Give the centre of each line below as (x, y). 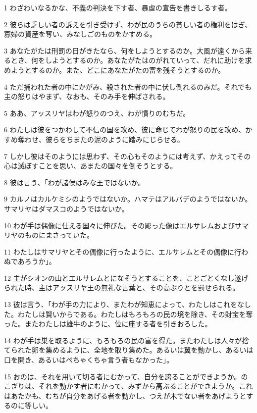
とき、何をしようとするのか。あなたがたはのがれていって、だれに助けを (128, 60)
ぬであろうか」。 (30, 261)
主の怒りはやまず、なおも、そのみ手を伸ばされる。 (87, 96)
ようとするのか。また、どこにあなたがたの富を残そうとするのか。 (118, 70)
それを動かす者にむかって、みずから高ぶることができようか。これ (146, 386)
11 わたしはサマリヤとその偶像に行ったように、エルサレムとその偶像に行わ (126, 251)
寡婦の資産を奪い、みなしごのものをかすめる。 (80, 34)
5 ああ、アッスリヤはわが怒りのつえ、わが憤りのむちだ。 (97, 113)
